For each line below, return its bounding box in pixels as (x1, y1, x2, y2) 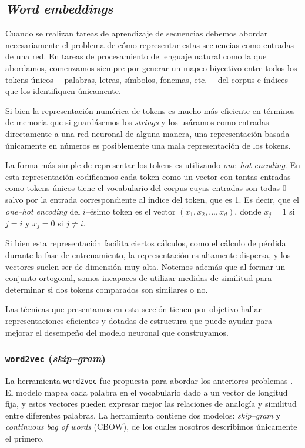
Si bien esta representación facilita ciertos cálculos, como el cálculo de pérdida (5, 237, 286, 249)
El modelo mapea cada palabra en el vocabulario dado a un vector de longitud (5, 386, 288, 398)
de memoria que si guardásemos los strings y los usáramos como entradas (5, 116, 269, 128)
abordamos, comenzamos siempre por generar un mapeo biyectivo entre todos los (5, 61, 297, 73)
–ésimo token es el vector (85, 205, 176, 217)
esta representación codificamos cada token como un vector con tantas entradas (5, 170, 291, 182)
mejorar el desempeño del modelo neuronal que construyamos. (5, 326, 229, 338)
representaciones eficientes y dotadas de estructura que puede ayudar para (5, 314, 273, 326)
